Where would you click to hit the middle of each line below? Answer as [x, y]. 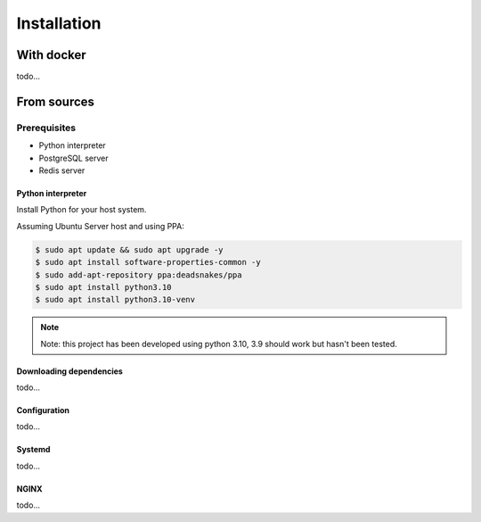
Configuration [43, 410]
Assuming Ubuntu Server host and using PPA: [100, 226]
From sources [56, 101]
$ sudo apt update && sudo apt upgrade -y [129, 249]
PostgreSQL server [73, 158]
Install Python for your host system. [82, 210]
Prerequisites [46, 128]
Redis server [62, 170]
